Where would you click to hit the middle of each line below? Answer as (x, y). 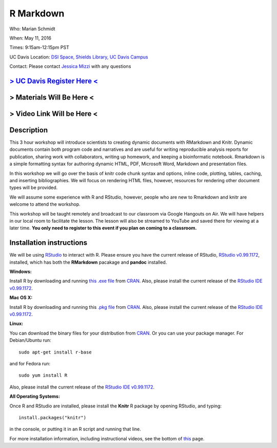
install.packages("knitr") (53, 417)
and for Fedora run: (30, 363)
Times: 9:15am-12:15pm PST (39, 47)
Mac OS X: (21, 298)
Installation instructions (48, 243)
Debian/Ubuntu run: (30, 340)
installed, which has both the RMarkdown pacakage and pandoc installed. (88, 262)
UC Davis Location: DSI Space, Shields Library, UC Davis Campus (79, 57)
